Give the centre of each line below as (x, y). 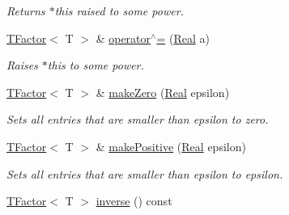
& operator (123, 38)
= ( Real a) (183, 38)
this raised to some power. (119, 11)
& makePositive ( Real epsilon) (171, 146)
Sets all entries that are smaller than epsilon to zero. (138, 119)
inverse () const (134, 201)
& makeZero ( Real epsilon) (163, 92)
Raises (22, 65)
